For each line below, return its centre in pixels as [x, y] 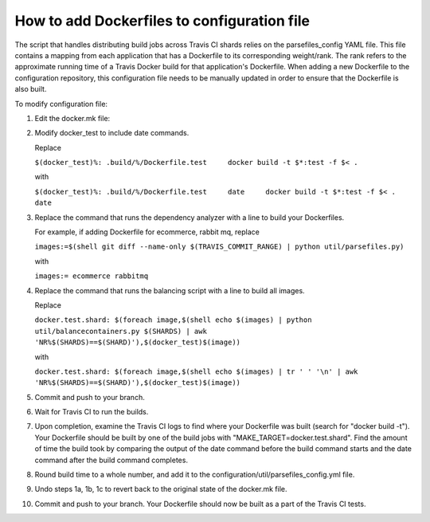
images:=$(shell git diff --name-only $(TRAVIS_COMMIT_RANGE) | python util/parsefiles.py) [219, 247]
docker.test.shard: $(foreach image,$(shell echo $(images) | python [173, 320]
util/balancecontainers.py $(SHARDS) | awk [121, 331]
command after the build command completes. [111, 460]
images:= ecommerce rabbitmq [92, 276]
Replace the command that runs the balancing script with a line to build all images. [170, 290]
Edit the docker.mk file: [72, 118]
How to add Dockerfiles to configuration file [162, 21]
